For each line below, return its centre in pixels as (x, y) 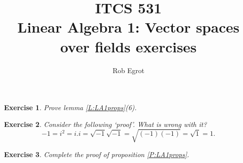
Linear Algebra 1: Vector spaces (128, 27)
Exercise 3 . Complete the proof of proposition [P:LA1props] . (97, 154)
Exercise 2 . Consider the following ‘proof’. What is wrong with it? (105, 124)
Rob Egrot (128, 70)
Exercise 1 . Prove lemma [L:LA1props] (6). (70, 107)
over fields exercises (128, 46)
